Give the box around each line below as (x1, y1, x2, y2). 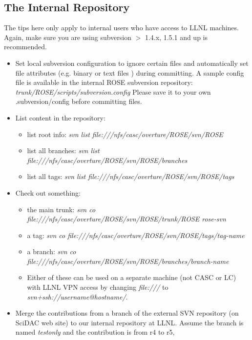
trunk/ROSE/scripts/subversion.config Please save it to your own (15, 86, 211, 97)
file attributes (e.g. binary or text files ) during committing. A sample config (15, 67, 244, 78)
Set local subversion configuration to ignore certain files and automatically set (15, 58, 249, 68)
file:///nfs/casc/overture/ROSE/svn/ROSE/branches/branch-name (27, 256, 229, 266)
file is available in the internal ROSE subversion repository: (15, 77, 193, 87)
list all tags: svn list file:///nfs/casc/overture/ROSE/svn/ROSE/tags (27, 171, 234, 181)
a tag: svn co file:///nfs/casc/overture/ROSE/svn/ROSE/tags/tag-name (27, 230, 245, 240)
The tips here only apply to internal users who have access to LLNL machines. (4, 22, 239, 33)
